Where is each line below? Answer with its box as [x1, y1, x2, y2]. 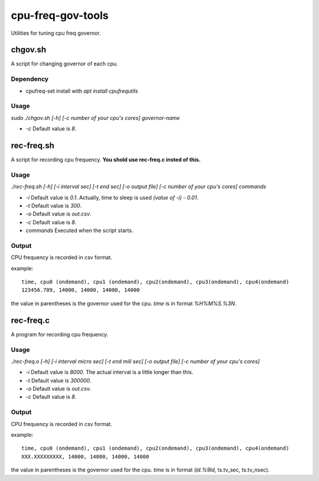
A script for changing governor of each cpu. [11, 60, 118, 67]
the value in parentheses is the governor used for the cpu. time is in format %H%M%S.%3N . [11, 300, 237, 307]
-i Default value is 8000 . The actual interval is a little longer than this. [25, 369, 194, 376]
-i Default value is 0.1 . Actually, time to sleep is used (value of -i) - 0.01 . [25, 194, 199, 201]
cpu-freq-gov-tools [11, 9, 109, 22]
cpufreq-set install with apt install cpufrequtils [25, 87, 138, 94]
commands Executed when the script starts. [25, 227, 134, 234]
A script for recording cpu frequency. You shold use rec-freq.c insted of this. [11, 156, 201, 163]
